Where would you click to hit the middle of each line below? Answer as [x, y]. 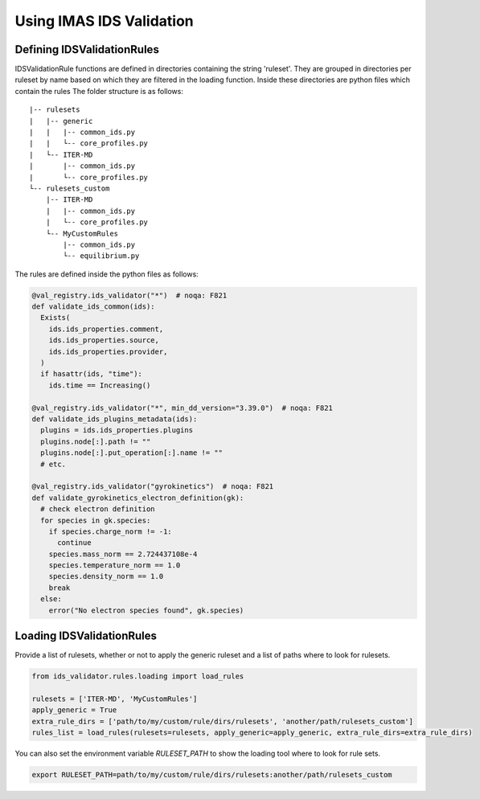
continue [74, 543]
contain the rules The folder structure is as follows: [99, 91]
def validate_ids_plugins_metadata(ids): [115, 419]
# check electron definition [98, 509]
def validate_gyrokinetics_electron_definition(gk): [138, 498]
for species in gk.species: [96, 520]
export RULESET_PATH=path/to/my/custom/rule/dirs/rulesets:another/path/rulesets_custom [212, 775]
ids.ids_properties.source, [104, 340]
